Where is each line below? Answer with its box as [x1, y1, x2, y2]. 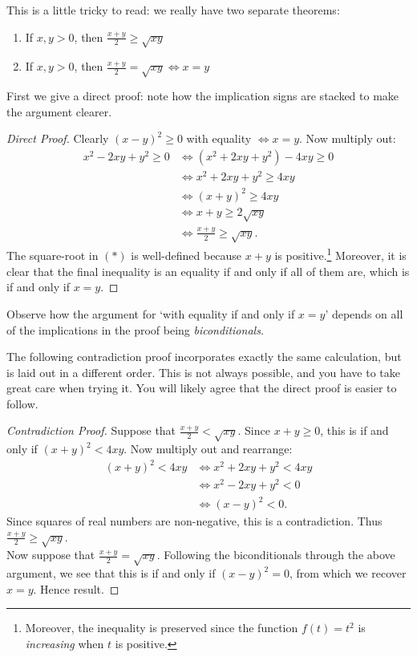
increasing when [25, 635, 104, 651]
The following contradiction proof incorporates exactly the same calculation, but [6, 348, 402, 365]
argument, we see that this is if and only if [6, 565, 216, 582]
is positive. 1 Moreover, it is [274, 245, 407, 264]
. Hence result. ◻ [33, 580, 119, 597]
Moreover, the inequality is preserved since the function [25, 619, 298, 636]
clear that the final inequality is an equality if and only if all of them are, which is [6, 262, 410, 279]
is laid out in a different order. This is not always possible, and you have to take [6, 363, 400, 380]
